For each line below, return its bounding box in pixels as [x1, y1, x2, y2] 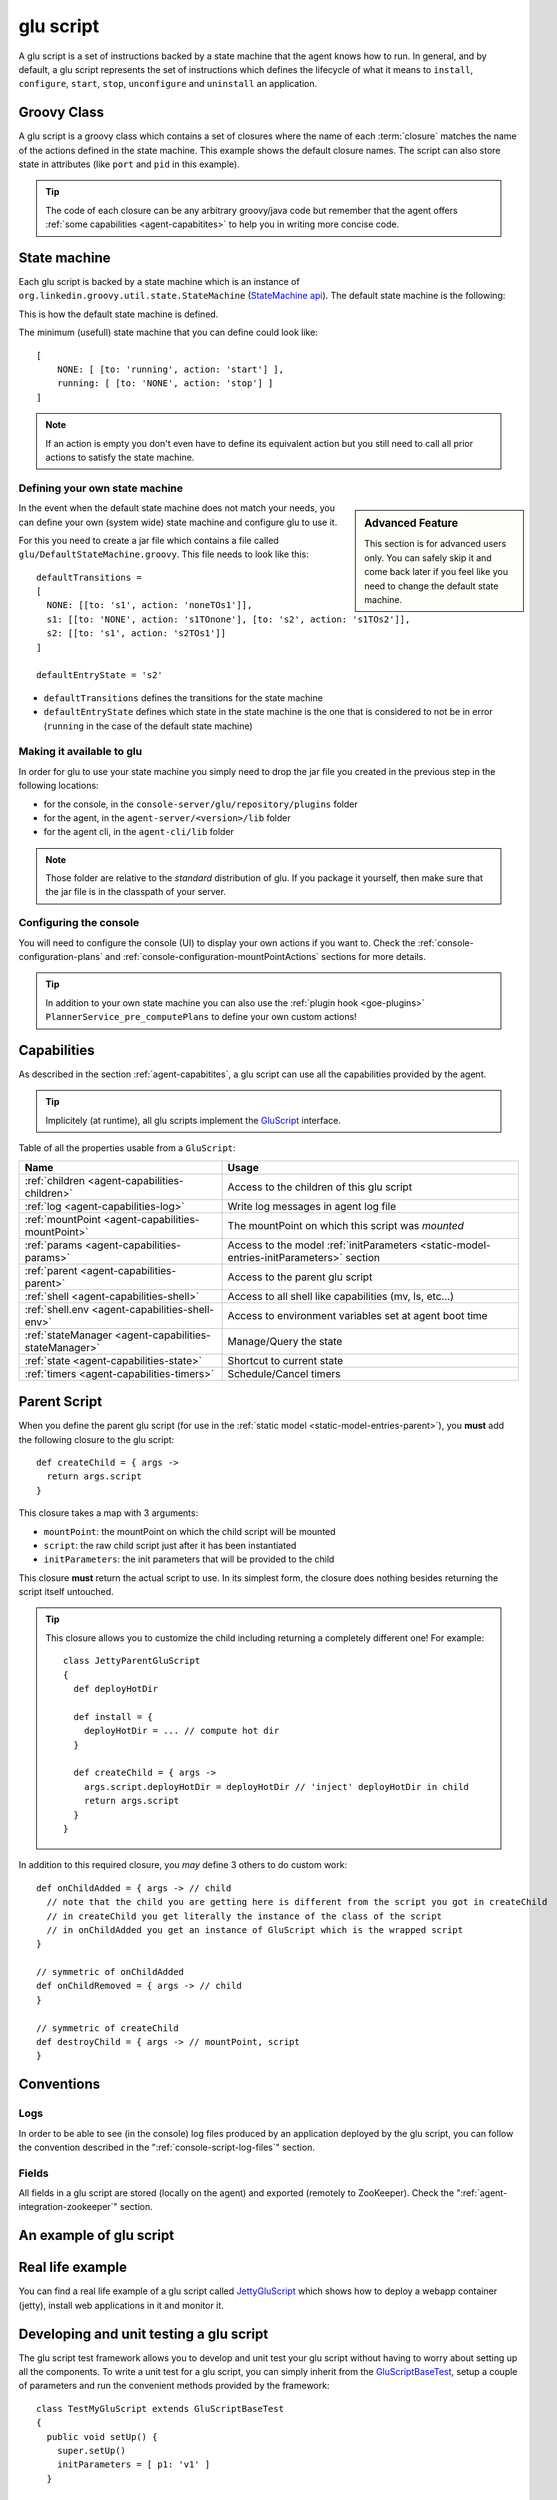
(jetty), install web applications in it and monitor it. [18, 2299, 224, 2311]
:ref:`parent [24, 1263, 78, 1277]
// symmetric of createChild [36, 2022, 179, 2034]
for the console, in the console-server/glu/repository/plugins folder [43, 798, 359, 810]
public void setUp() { [46, 2431, 158, 2442]
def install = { [73, 1711, 154, 1722]
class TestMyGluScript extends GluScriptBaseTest [36, 2403, 285, 2414]
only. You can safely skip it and [364, 551, 492, 564]
